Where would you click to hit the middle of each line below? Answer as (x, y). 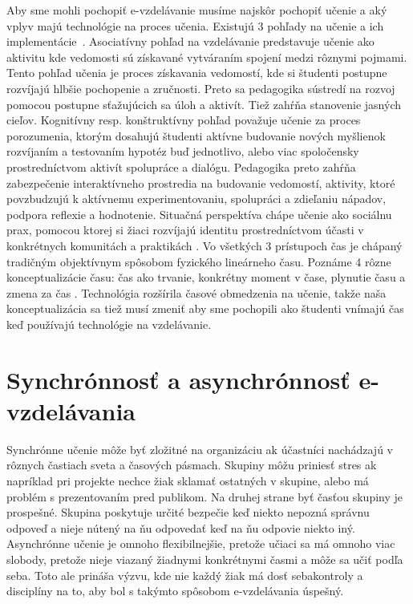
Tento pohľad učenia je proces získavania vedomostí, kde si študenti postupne (197, 73)
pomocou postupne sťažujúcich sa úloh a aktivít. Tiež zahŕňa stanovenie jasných (204, 104)
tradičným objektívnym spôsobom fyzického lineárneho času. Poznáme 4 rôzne (199, 261)
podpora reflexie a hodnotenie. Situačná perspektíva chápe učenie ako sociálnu (199, 214)
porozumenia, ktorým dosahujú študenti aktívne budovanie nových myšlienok (196, 135)
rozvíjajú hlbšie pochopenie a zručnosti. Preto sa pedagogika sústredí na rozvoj (201, 88)
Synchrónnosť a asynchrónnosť (178, 379)
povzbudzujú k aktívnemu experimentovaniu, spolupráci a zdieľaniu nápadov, (196, 199)
